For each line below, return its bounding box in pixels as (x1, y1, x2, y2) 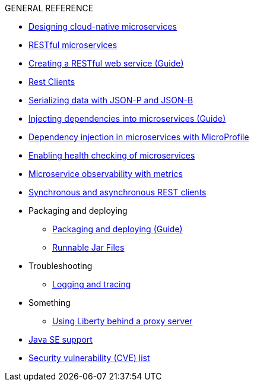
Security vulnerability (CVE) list (28, 353, 150, 363)
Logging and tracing (52, 279, 131, 289)
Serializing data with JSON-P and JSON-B (28, 95, 193, 105)
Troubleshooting (28, 261, 93, 271)
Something (28, 298, 71, 308)
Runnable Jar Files (52, 242, 125, 252)
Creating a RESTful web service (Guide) (28, 58, 184, 68)
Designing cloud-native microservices (28, 21, 177, 31)
